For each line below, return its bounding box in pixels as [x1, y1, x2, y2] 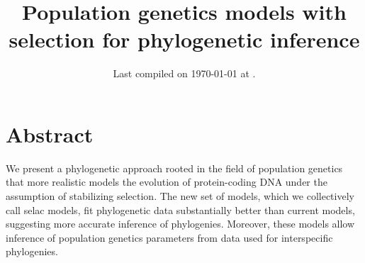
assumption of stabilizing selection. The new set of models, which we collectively [6, 189, 354, 203]
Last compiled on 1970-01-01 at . [113, 66, 256, 81]
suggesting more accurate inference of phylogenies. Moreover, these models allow [6, 216, 355, 231]
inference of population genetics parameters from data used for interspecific [6, 230, 333, 245]
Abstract [6, 119, 94, 148]
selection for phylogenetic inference [9, 25, 360, 54]
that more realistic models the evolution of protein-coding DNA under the [6, 174, 327, 189]
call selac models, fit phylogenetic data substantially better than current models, [6, 202, 355, 217]
